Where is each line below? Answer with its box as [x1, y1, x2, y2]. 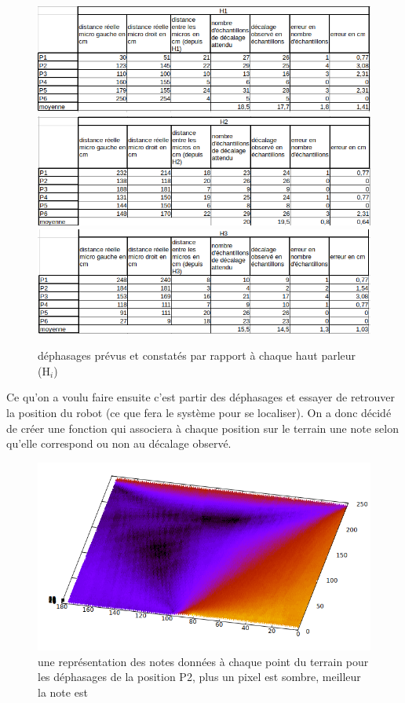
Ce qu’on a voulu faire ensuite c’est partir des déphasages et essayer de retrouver [6, 389, 396, 405]
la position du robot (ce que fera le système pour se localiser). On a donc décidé [6, 404, 392, 420]
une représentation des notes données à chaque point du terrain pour [38, 653, 369, 669]
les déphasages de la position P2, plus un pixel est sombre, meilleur [38, 668, 361, 685]
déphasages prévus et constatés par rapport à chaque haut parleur [38, 347, 356, 364]
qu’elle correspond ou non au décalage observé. [6, 435, 232, 452]
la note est [38, 683, 88, 700]
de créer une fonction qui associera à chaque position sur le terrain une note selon [6, 419, 399, 436]
